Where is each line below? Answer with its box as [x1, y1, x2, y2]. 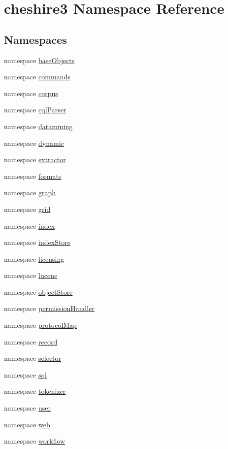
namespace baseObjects [4, 55, 75, 65]
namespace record [4, 336, 58, 346]
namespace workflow [4, 436, 65, 446]
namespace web [4, 419, 50, 429]
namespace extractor [4, 154, 66, 165]
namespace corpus [4, 88, 58, 98]
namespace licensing [4, 253, 65, 264]
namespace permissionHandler [4, 303, 95, 313]
